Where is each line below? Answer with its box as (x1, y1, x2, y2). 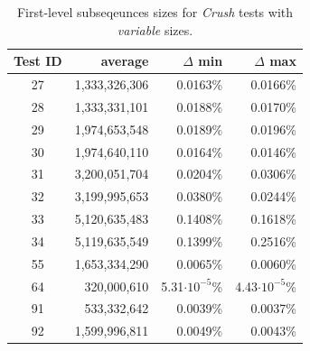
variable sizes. (117, 20, 193, 39)
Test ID (14, 51, 62, 70)
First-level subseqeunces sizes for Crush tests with (16, 3, 294, 21)
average (100, 51, 149, 70)
